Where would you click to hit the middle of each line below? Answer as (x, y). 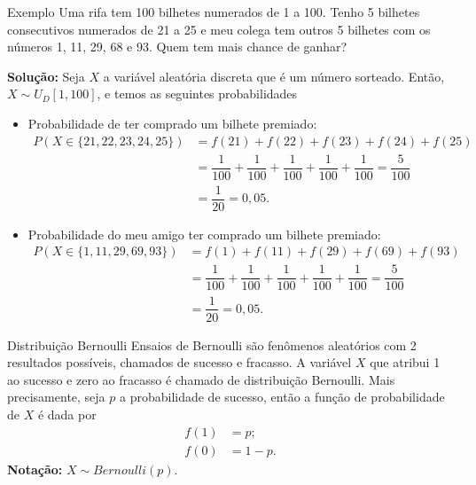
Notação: (35, 469)
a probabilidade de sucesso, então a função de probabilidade (282, 397)
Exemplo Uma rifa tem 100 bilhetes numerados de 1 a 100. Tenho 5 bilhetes (214, 12)
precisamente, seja (56, 397)
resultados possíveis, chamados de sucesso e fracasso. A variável (179, 362)
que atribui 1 (405, 362)
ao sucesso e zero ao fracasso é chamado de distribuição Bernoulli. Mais (201, 379)
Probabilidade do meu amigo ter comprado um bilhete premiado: (204, 234)
